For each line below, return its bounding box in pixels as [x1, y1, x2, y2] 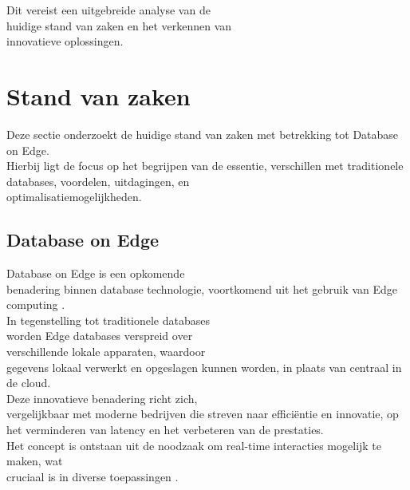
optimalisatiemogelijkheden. [6, 188, 142, 205]
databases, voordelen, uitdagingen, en [6, 172, 190, 189]
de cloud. [6, 374, 51, 391]
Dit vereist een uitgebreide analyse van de [6, 2, 211, 18]
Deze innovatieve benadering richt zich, [6, 389, 198, 406]
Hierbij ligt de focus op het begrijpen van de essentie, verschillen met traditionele [6, 157, 404, 174]
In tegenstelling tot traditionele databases [6, 311, 210, 328]
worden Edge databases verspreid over [6, 327, 193, 344]
